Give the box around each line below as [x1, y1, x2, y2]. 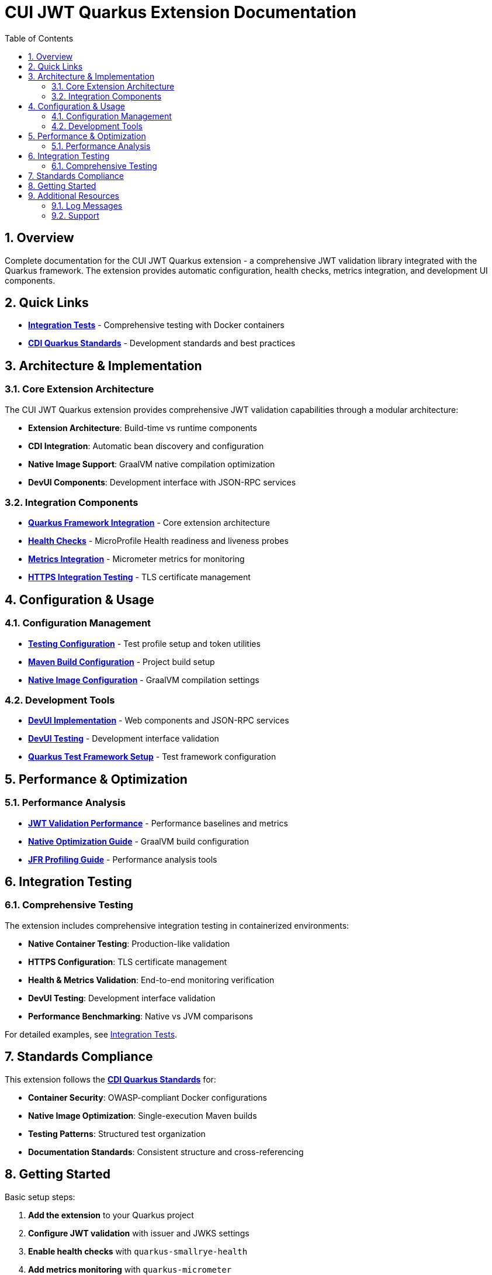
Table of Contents [5, 33, 74, 43]
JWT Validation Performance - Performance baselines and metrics [28, 818, 288, 828]
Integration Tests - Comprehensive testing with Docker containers [28, 320, 285, 330]
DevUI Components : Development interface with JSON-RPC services [28, 477, 296, 487]
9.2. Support [51, 210, 99, 220]
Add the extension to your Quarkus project [28, 1209, 194, 1220]
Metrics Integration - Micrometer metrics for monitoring [28, 554, 245, 564]
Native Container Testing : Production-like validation [28, 938, 230, 949]
